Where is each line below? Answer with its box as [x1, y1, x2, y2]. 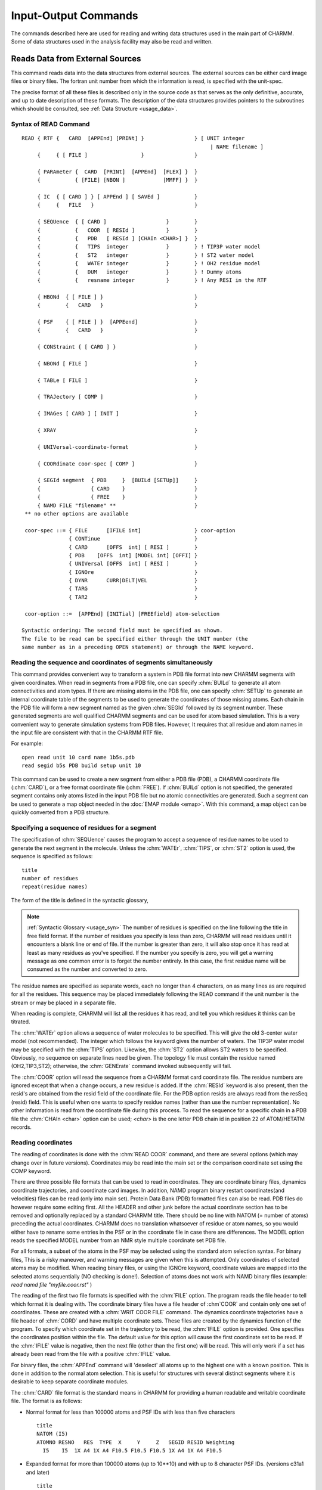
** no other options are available [24, 510, 129, 517]
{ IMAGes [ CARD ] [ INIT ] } [37, 410, 198, 417]
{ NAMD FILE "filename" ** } [37, 502, 198, 509]
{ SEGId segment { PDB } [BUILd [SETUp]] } [37, 477, 198, 484]
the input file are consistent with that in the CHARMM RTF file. [11, 729, 163, 736]
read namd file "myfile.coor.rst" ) [11, 1281, 92, 1289]
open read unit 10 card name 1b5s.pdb [21, 754, 135, 760]
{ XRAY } [37, 427, 198, 434]
